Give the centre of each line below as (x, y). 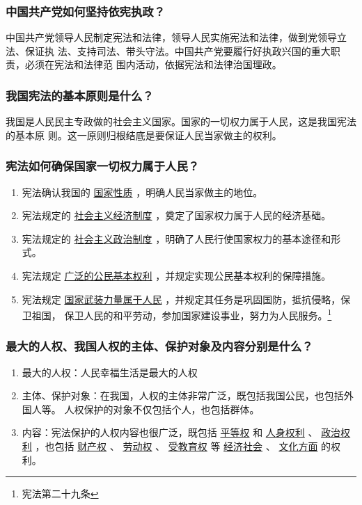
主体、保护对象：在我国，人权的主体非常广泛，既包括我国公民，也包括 (183, 395)
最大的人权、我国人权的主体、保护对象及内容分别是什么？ (159, 346)
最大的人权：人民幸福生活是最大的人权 (110, 372)
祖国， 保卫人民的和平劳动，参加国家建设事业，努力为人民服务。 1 (182, 314)
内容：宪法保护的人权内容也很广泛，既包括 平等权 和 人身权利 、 (170, 432)
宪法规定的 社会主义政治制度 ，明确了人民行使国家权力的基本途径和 (176, 238)
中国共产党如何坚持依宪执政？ (86, 11)
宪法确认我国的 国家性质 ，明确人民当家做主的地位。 (142, 192)
